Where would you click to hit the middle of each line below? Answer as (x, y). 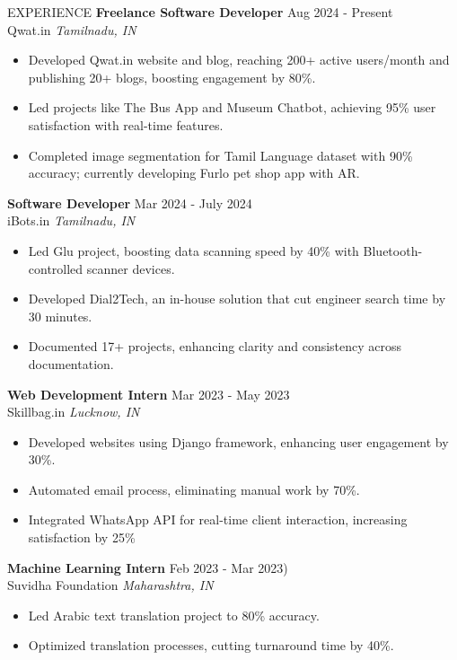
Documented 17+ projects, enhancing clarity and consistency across (215, 346)
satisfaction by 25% (82, 537)
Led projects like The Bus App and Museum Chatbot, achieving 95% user (232, 107)
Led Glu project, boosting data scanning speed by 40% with (193, 250)
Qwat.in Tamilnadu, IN (72, 29)
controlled (56, 268)
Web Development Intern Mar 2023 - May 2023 (149, 394)
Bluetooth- (393, 250)
